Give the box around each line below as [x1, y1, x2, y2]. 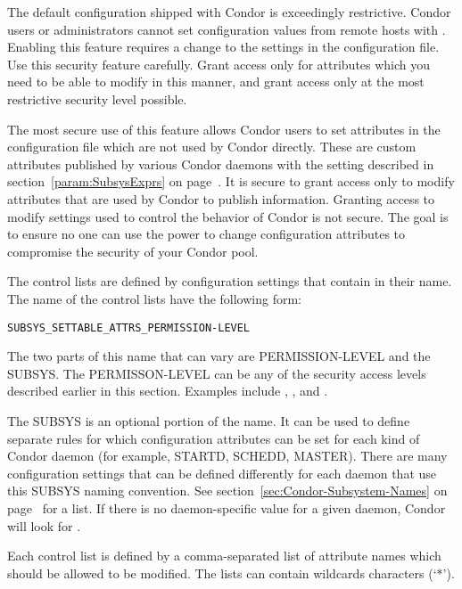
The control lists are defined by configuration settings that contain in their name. [7, 272, 452, 290]
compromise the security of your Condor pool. [7, 241, 259, 260]
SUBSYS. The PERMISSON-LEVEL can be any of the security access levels [7, 364, 426, 382]
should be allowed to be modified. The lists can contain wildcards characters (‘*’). [7, 563, 455, 582]
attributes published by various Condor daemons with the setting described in [7, 154, 434, 173]
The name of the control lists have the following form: [7, 289, 301, 307]
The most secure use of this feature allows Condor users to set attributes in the [7, 119, 441, 138]
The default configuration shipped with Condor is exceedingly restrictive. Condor [7, 3, 451, 20]
